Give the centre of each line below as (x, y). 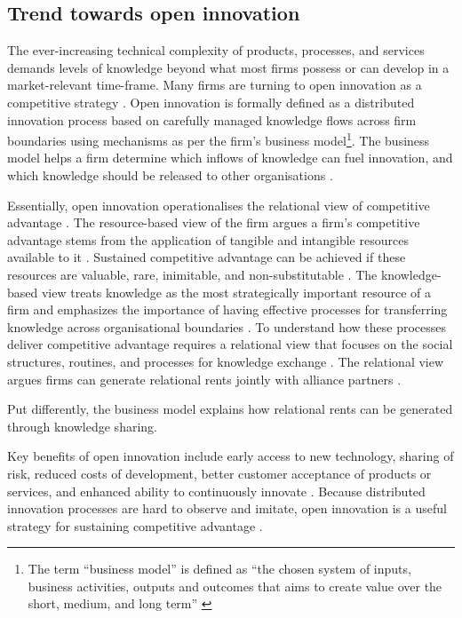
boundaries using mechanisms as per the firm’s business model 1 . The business (219, 139)
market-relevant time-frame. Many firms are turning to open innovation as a (215, 85)
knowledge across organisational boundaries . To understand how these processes (227, 326)
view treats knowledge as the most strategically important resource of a (236, 292)
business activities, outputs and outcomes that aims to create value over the (235, 586)
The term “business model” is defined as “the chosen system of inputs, (219, 569)
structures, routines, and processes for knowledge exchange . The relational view (226, 361)
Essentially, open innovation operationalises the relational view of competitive (219, 205)
